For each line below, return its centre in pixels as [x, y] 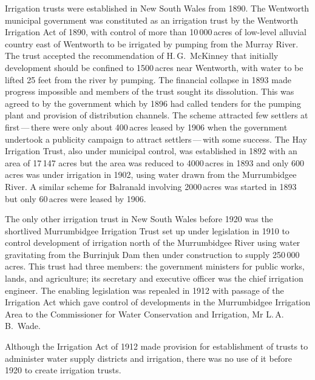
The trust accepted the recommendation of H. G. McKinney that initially [142, 56]
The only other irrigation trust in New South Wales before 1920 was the [139, 219]
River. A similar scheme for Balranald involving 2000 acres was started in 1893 [151, 186]
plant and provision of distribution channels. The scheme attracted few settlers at [157, 115]
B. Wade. [23, 326]
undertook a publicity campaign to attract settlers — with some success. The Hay [156, 139]
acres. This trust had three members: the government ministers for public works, [155, 266]
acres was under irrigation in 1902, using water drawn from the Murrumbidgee [151, 175]
